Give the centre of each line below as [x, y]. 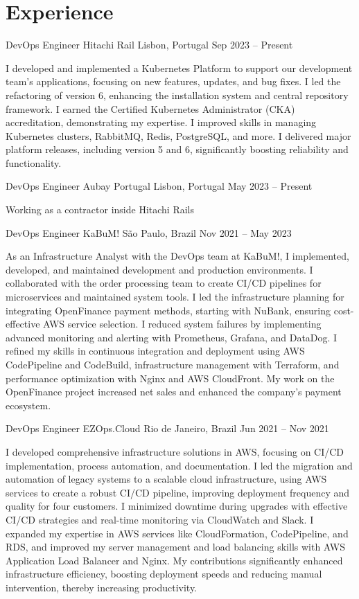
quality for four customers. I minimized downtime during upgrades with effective [177, 506]
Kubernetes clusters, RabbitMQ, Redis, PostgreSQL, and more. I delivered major [178, 135]
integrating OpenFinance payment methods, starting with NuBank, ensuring [168, 310]
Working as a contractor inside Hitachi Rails [100, 209]
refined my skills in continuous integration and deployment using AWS [155, 351]
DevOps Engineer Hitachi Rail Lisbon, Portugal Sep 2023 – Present [149, 45]
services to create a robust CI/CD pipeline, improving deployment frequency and [178, 492]
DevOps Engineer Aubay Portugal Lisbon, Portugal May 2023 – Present [159, 186]
